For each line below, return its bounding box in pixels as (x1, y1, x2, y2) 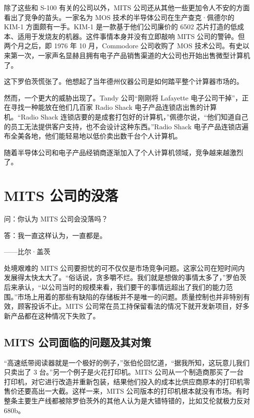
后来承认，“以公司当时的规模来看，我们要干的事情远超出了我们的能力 (4, 282, 226, 292)
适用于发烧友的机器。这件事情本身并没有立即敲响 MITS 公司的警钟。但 (17, 31, 245, 41)
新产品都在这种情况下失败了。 (4, 310, 100, 320)
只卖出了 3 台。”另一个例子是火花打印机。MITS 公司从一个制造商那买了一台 (4, 367, 244, 377)
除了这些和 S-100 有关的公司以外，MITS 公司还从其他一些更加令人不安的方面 (4, 2, 250, 12)
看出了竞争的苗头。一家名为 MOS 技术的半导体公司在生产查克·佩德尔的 (4, 12, 234, 22)
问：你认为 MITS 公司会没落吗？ (4, 214, 108, 224)
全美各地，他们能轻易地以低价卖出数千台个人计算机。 (10, 131, 182, 141)
